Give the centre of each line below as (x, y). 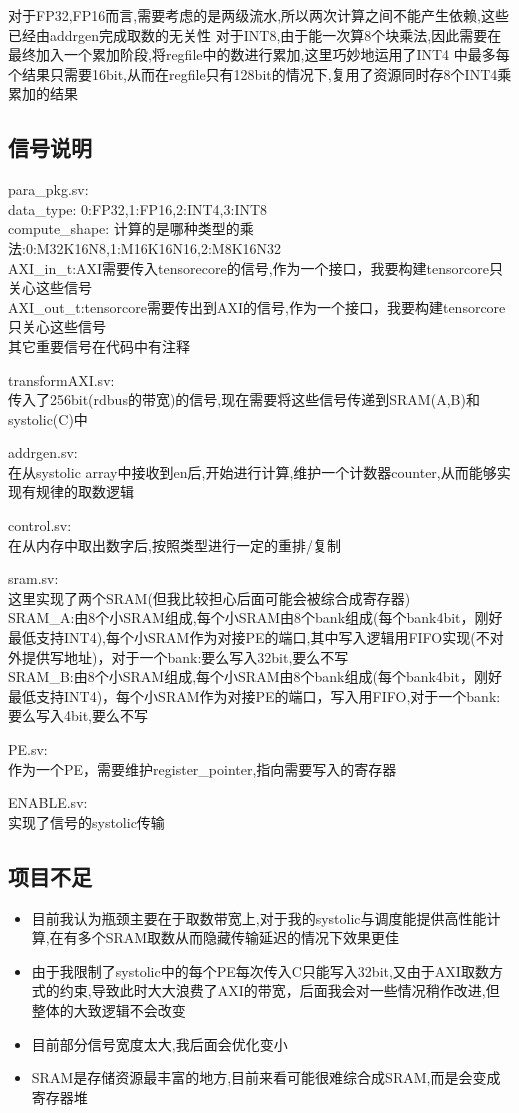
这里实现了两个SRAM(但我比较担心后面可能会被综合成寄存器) (209, 597)
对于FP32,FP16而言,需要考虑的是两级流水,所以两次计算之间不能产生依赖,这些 (258, 15)
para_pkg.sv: (48, 189)
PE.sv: (28, 749)
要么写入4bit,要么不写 (78, 715)
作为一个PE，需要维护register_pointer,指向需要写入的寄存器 (202, 768)
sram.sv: (33, 578)
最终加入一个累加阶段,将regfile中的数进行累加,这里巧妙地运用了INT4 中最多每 (259, 54)
